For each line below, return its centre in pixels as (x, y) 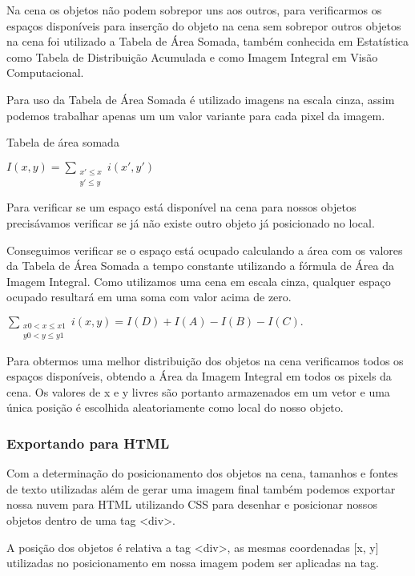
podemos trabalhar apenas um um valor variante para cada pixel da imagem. (196, 115)
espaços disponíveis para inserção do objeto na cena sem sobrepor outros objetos (204, 25)
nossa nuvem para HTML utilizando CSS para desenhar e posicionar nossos (192, 504)
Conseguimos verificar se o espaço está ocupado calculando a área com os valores (205, 250)
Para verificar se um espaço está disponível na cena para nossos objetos (181, 207)
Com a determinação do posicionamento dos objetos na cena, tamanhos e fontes (202, 473)
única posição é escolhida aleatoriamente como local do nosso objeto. (175, 407)
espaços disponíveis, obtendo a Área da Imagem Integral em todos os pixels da (199, 376)
